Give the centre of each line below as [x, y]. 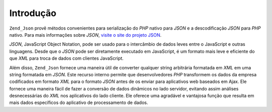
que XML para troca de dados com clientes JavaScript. [66, 58]
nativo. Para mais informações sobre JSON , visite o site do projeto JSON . [85, 35]
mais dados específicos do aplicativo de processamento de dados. [79, 102]
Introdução [33, 13]
